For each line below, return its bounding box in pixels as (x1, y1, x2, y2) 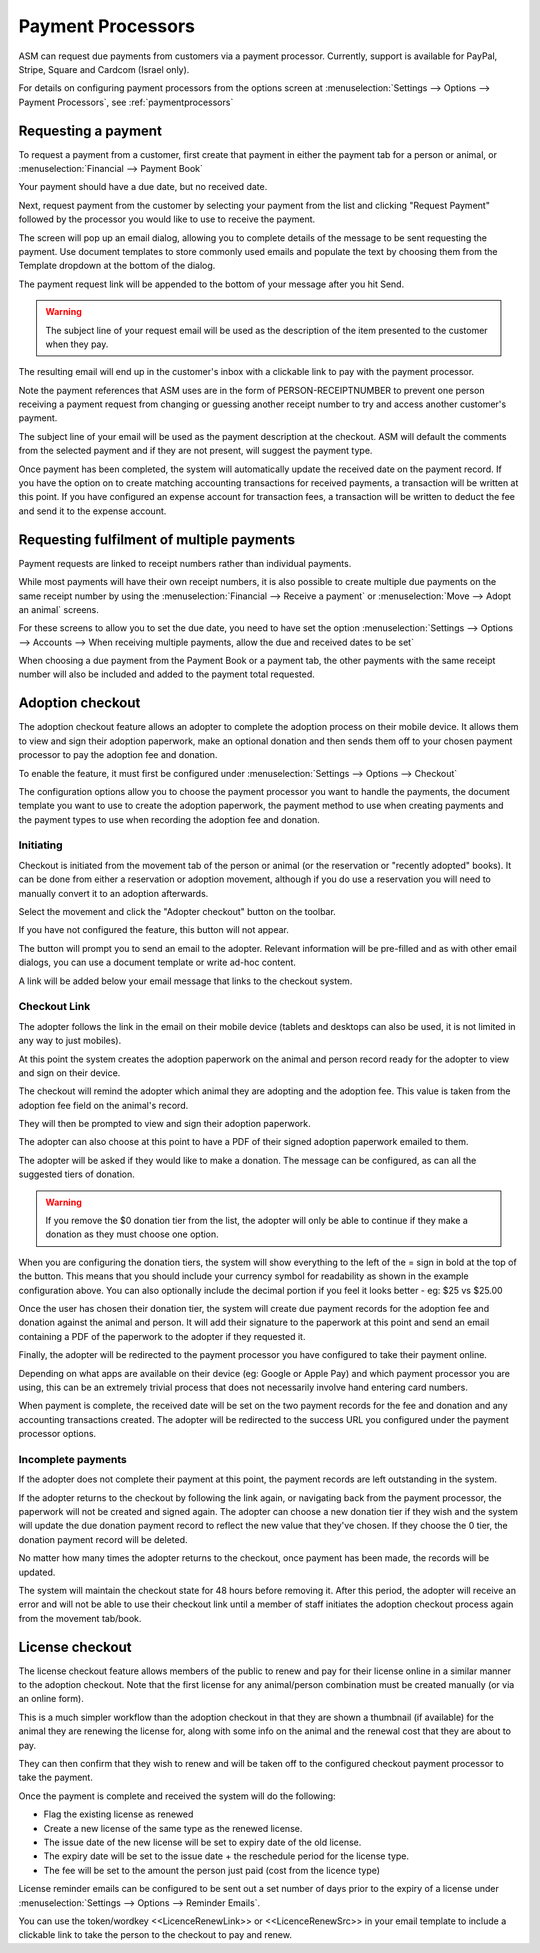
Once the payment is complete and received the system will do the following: (18, 1790, 336, 1802)
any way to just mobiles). (18, 1035, 122, 1047)
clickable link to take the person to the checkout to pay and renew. (18, 1929, 292, 1941)
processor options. (18, 1428, 97, 1440)
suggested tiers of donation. (18, 1168, 135, 1180)
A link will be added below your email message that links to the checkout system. (18, 975, 353, 987)
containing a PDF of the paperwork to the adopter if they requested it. (18, 1330, 306, 1342)
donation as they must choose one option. (45, 1228, 219, 1240)
